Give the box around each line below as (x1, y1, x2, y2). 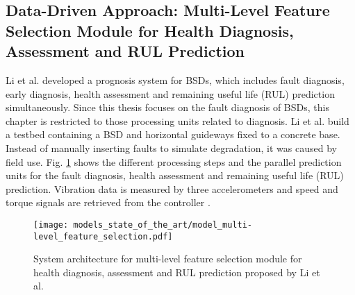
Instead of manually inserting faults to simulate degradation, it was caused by (6, 140, 337, 155)
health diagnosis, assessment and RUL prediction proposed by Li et (33, 264, 320, 279)
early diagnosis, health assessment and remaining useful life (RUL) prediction (6, 86, 335, 101)
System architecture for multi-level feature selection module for (33, 251, 302, 266)
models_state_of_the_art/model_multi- (73, 219, 252, 230)
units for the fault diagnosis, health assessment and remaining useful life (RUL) (6, 168, 344, 183)
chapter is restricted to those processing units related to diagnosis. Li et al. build (6, 113, 349, 128)
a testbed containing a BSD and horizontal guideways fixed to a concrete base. (6, 127, 340, 142)
